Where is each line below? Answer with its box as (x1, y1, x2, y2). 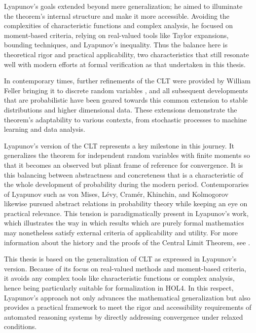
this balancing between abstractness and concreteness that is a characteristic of (4, 169, 243, 180)
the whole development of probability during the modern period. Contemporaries (4, 179, 249, 189)
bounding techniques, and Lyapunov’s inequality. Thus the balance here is (4, 39, 228, 50)
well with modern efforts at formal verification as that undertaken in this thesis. (4, 59, 246, 69)
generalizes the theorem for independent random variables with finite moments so (4, 150, 250, 160)
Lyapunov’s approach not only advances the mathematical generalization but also (4, 292, 251, 302)
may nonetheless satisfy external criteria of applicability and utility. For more (4, 227, 238, 238)
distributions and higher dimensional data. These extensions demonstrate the (4, 104, 237, 114)
